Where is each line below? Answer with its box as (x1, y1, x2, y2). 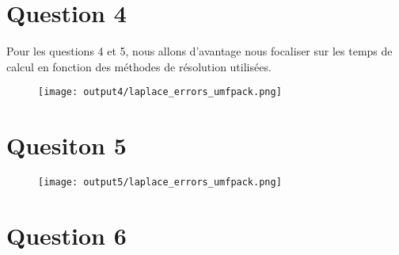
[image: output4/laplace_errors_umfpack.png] (38, 86, 282, 98)
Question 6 (6, 219, 127, 251)
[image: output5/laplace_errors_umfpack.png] (38, 177, 282, 188)
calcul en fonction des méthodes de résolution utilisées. (6, 58, 272, 74)
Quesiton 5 (6, 129, 127, 162)
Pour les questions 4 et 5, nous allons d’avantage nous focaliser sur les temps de (6, 43, 393, 59)
